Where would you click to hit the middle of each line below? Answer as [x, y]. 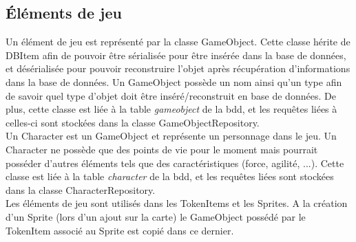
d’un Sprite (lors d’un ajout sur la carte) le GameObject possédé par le [156, 216]
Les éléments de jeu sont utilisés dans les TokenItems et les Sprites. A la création [177, 203]
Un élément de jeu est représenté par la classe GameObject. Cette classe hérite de [178, 42]
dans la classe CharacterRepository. [81, 189]
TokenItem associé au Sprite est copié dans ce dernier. [120, 230]
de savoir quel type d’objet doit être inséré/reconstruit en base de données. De [171, 95]
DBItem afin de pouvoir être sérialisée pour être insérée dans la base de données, [176, 55]
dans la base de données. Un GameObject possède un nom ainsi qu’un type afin [174, 81]
